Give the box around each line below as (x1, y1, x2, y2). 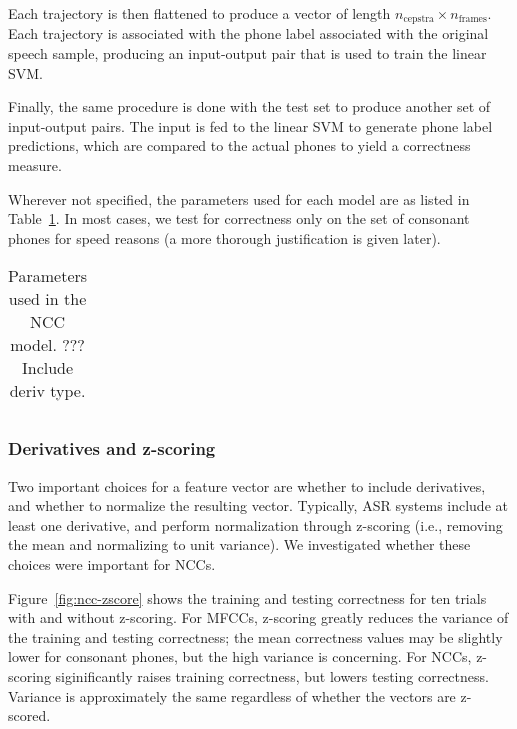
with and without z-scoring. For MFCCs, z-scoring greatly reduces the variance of (8, 607, 509, 628)
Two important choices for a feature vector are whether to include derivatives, (8, 475, 486, 496)
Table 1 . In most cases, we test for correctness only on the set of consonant (8, 208, 470, 229)
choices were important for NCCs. (8, 553, 216, 574)
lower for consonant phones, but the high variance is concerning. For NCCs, (8, 646, 472, 667)
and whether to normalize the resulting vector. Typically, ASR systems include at (8, 495, 508, 516)
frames (458, 14, 487, 25)
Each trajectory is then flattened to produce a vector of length (8, 3, 391, 23)
